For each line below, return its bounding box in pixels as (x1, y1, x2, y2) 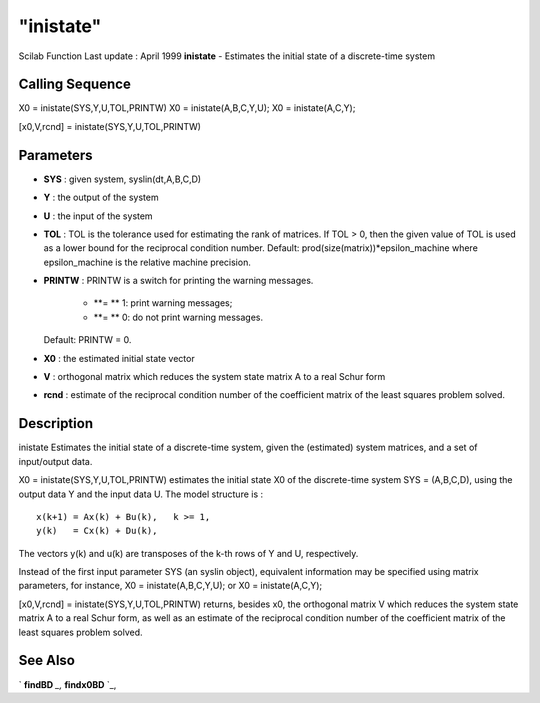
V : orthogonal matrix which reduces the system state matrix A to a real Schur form (43, 371, 386, 383)
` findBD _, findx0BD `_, (18, 678, 117, 690)
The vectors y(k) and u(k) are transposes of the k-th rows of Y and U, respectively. (18, 547, 359, 559)
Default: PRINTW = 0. (43, 334, 132, 346)
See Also (18, 652, 75, 669)
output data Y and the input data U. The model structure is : (18, 488, 264, 500)
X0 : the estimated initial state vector (43, 352, 195, 364)
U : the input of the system (43, 210, 154, 222)
